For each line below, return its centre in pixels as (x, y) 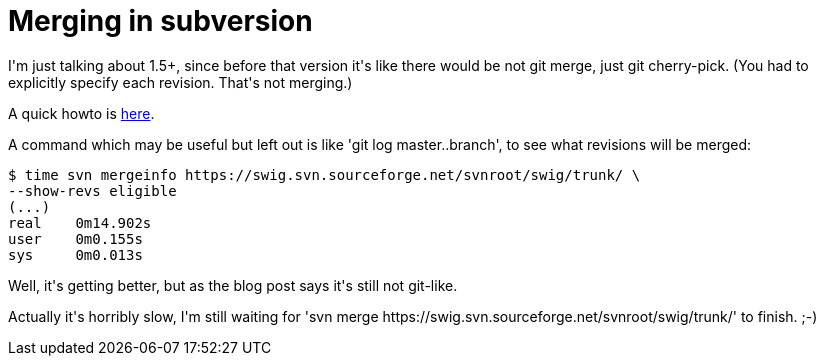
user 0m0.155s (75, 238)
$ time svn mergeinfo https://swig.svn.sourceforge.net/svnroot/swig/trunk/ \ (324, 174)
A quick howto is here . (81, 113)
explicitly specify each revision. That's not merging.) (180, 82)
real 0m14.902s (80, 222)
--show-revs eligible (92, 190)
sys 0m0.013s (75, 254)
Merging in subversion (160, 21)
